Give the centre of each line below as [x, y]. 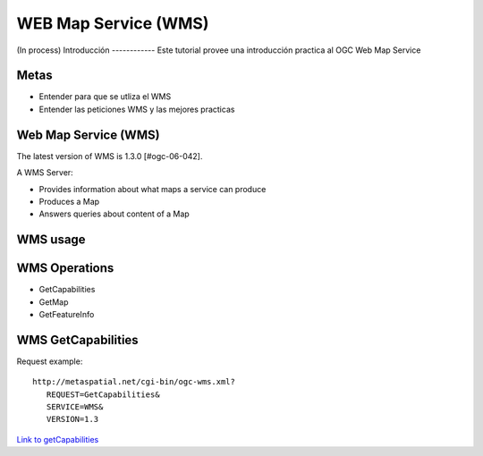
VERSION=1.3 [72, 419]
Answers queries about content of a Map [114, 214]
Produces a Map [69, 201]
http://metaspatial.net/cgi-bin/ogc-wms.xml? [134, 382]
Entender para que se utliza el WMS [105, 97]
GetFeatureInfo [67, 315]
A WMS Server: [45, 173]
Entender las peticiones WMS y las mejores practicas [137, 109]
